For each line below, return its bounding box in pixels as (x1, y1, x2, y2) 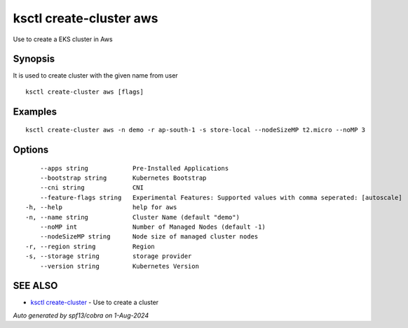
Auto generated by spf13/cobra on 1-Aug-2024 (13, 311, 149, 320)
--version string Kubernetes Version (39, 262, 200, 270)
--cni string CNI (39, 184, 144, 192)
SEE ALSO (13, 280, 58, 292)
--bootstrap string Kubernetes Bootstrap (39, 174, 207, 182)
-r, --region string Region (25, 242, 156, 250)
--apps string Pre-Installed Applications (39, 164, 229, 172)
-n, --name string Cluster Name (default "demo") (25, 213, 240, 221)
